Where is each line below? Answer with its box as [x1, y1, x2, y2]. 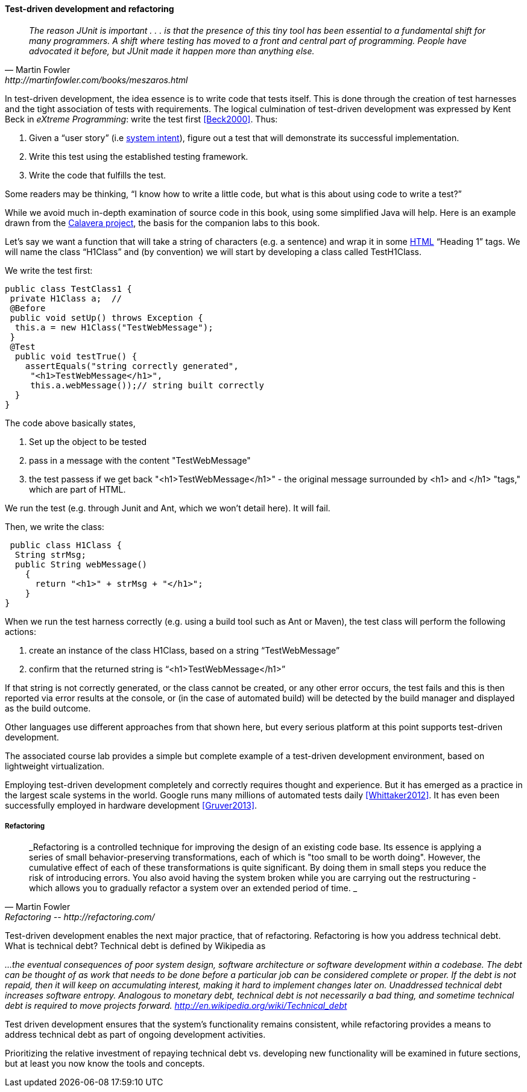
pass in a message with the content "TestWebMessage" [29, 455, 251, 466]
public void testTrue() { [14, 351, 137, 361]
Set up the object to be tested [29, 436, 147, 447]
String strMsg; [14, 549, 86, 560]
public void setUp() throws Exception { [10, 312, 203, 323]
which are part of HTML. [29, 484, 126, 494]
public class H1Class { [10, 540, 122, 550]
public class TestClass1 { [5, 283, 132, 294]
